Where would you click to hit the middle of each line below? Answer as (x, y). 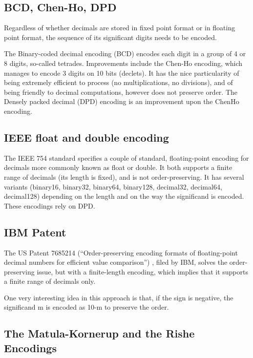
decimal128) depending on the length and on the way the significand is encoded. (124, 196)
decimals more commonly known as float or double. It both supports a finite (118, 167)
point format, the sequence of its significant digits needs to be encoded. (110, 37)
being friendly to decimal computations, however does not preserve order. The (121, 92)
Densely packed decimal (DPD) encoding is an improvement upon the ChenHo (122, 101)
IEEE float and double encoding (86, 137)
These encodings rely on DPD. (50, 205)
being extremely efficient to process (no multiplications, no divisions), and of (118, 82)
